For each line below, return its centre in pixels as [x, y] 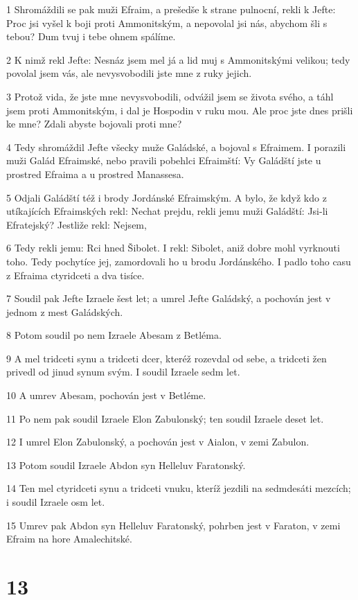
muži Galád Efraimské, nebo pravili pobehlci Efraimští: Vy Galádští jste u [164, 160]
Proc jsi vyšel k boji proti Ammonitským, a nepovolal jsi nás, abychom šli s [167, 23]
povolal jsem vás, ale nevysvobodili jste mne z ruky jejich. [129, 73]
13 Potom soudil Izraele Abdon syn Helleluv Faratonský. [126, 465]
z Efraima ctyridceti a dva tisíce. [75, 275]
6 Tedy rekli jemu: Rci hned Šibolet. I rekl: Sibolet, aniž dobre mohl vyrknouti [173, 248]
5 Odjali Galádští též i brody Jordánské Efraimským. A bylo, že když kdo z [167, 197]
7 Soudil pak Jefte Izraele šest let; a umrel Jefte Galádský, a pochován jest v [169, 298]
